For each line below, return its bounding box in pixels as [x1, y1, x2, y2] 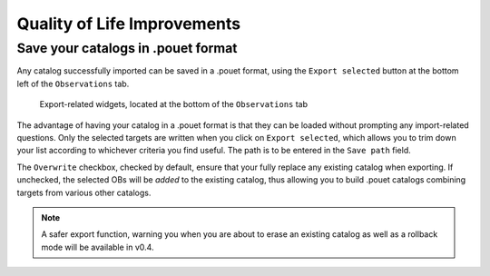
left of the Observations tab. [16, 78, 130, 89]
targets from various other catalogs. [16, 187, 152, 198]
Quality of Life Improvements [16, 14, 240, 34]
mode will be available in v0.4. [41, 241, 154, 252]
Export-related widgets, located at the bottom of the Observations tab [39, 99, 309, 110]
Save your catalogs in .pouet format [16, 40, 238, 56]
